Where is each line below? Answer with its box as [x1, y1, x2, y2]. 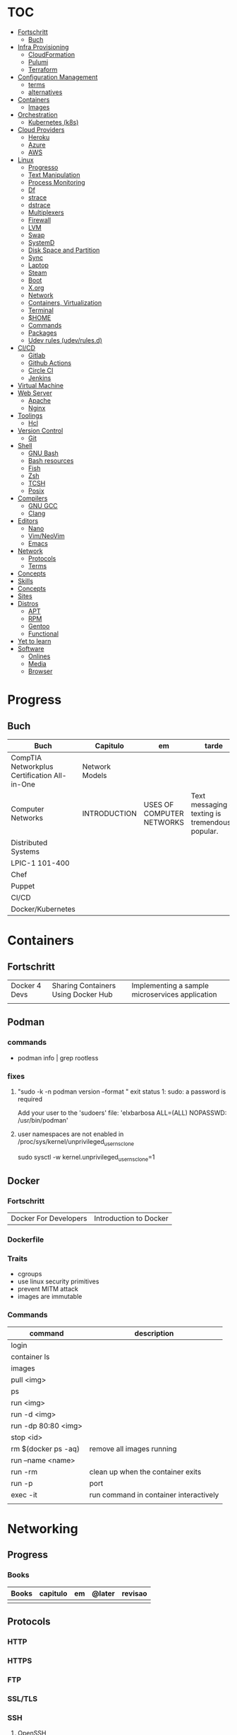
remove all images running [89, 1443, 178, 1453]
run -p [11, 1478, 33, 1488]
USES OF [143, 799, 174, 809]
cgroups [17, 1270, 42, 1278]
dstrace [28, 200, 51, 209]
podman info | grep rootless [17, 1053, 99, 1062]
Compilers [17, 493, 48, 503]
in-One [11, 779, 35, 789]
